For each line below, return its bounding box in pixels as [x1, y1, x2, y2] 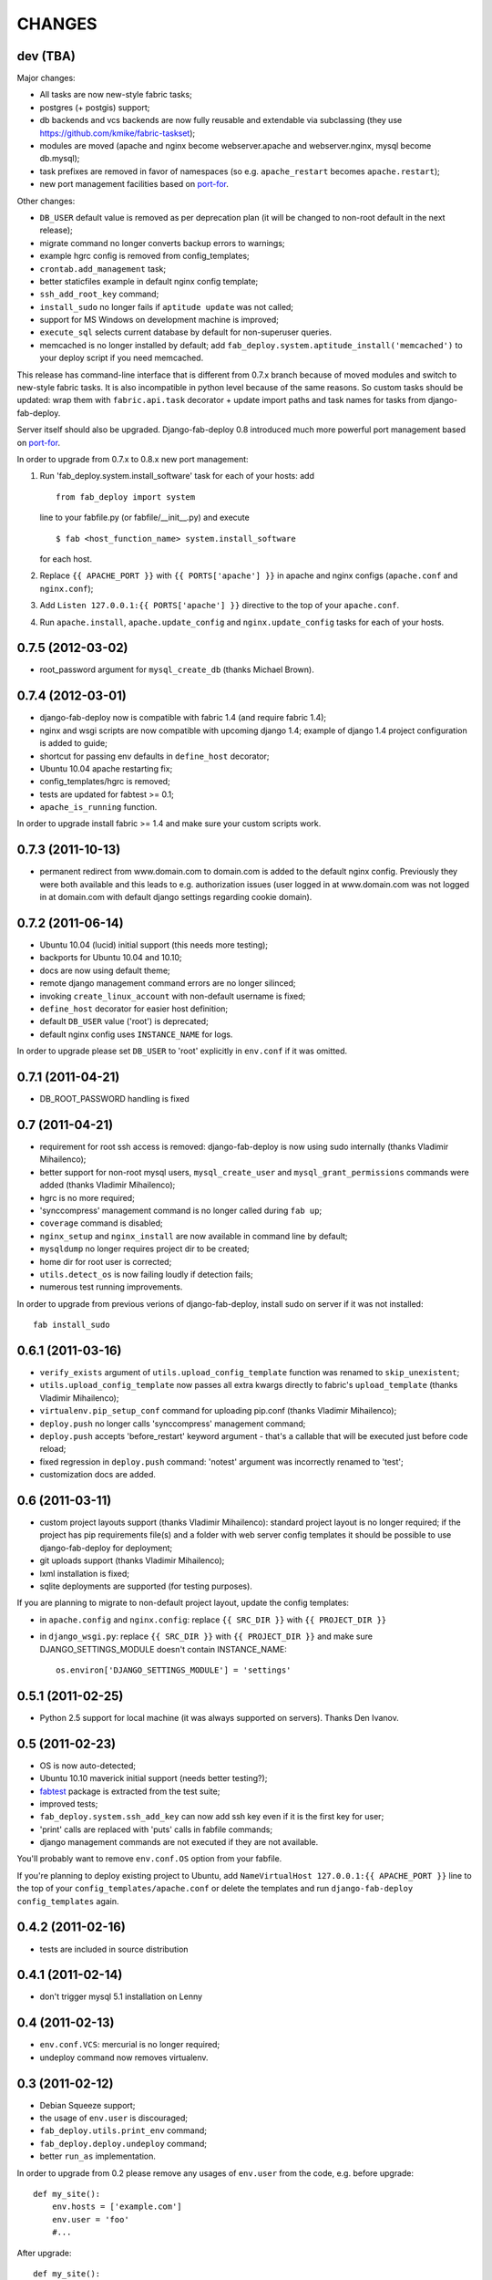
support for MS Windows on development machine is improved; [39, 315, 280, 326]
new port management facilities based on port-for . [39, 179, 230, 190]
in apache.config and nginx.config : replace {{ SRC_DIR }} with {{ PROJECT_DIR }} [39, 1614, 387, 1625]
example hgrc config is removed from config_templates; [39, 251, 250, 262]
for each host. [39, 553, 93, 565]
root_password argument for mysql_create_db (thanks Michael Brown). [39, 664, 314, 675]
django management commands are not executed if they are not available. [39, 1837, 319, 1848]
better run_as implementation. [39, 2150, 157, 2161]
